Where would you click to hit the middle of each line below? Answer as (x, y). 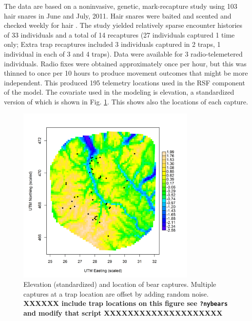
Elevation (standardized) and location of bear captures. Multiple (120, 284)
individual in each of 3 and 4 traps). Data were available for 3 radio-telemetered (123, 53)
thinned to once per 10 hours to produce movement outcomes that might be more (126, 73)
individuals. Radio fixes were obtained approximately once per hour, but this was (125, 63)
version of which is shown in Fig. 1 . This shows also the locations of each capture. (126, 101)
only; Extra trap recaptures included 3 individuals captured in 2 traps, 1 (112, 44)
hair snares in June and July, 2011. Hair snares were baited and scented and (118, 15)
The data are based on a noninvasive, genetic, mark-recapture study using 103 (121, 6)
